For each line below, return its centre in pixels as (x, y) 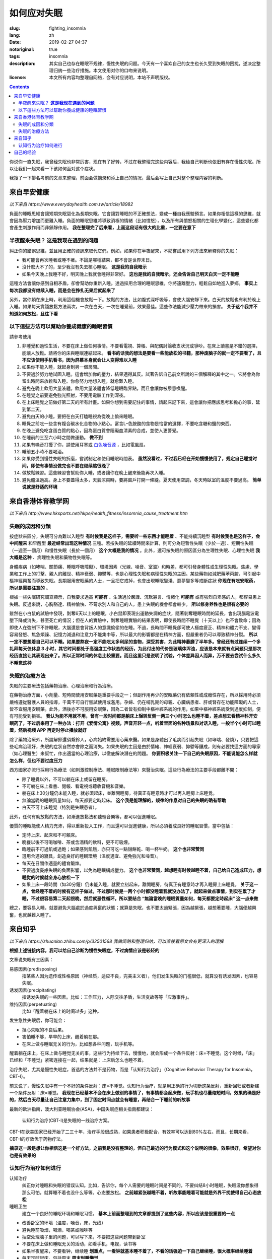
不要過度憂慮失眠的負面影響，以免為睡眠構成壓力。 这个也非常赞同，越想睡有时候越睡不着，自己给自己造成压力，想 (142, 870)
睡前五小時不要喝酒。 (44, 452)
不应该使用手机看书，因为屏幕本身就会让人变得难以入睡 (79, 360)
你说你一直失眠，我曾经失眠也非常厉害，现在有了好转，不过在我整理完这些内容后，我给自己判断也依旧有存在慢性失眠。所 (135, 162)
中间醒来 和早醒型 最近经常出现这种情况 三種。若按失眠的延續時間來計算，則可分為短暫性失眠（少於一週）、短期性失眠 (131, 543)
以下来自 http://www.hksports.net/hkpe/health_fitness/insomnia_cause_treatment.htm (99, 513)
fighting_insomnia (67, 28)
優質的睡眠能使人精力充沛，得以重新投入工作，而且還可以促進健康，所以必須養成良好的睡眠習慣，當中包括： (122, 825)
